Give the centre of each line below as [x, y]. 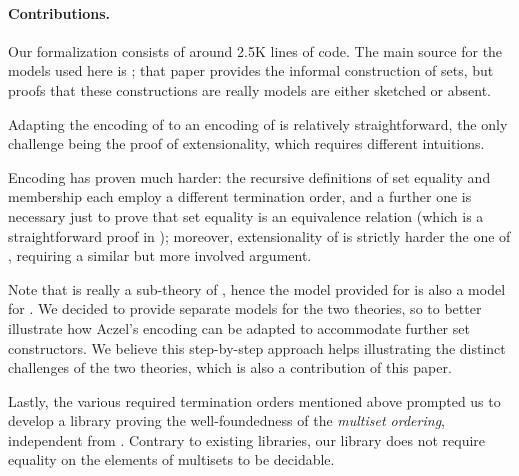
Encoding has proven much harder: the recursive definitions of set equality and [249, 176]
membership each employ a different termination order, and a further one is [240, 196]
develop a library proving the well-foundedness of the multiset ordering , [226, 420]
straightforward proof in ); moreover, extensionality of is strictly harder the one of [259, 235]
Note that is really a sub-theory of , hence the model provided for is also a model [257, 288]
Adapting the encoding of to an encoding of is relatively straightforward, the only [258, 123]
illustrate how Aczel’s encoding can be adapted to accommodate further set [239, 327]
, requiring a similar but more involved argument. [160, 255]
